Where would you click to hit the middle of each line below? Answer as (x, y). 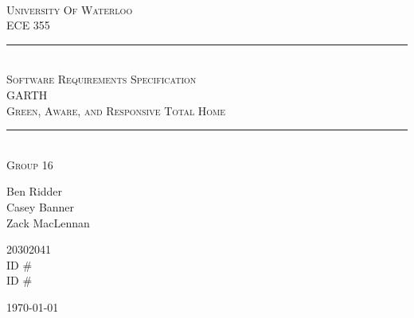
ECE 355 (28, 25)
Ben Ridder (35, 191)
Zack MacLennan (48, 222)
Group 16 (30, 164)
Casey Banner (41, 206)
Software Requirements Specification (102, 79)
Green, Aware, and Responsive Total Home (116, 110)
